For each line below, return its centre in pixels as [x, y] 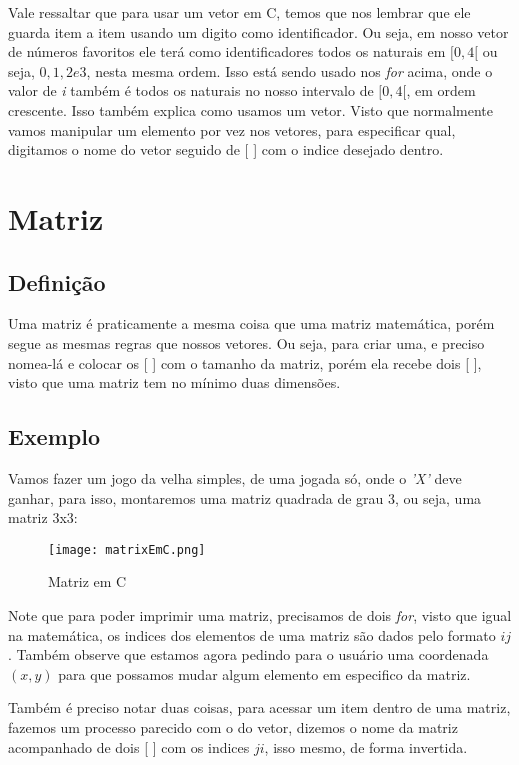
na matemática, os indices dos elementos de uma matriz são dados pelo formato [252, 634]
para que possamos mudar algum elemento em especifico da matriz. [264, 673]
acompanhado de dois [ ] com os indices [129, 746]
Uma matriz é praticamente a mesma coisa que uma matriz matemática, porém [251, 323]
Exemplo [54, 436]
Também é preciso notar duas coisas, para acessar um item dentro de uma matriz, [259, 707]
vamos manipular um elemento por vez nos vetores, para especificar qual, [232, 129]
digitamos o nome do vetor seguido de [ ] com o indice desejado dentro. [226, 149]
